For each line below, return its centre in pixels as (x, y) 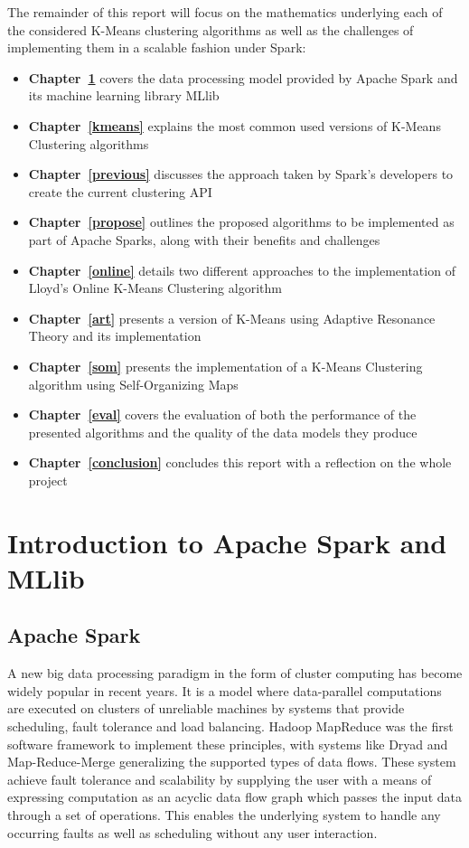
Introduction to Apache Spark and (227, 542)
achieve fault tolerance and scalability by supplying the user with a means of (220, 779)
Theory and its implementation (115, 336)
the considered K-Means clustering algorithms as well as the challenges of (211, 29)
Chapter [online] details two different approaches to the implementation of (242, 270)
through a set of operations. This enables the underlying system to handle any (224, 814)
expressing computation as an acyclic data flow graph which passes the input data (234, 797)
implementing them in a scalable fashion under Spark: (157, 47)
